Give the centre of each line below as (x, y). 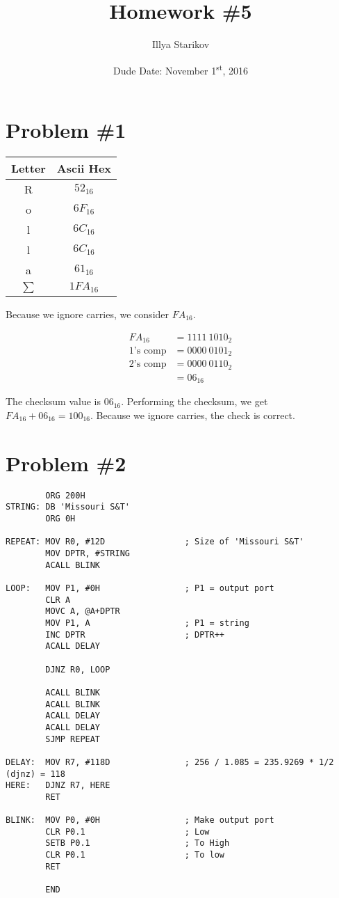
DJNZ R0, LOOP (78, 669)
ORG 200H (65, 495)
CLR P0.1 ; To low (135, 855)
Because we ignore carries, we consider (88, 314)
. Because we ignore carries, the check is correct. (193, 415)
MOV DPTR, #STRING (88, 554)
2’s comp (148, 364)
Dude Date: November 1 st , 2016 (181, 69)
